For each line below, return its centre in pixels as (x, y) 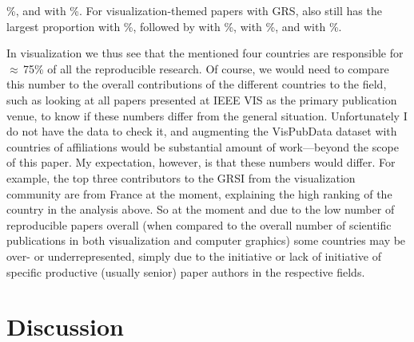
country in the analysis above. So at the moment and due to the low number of (201, 209)
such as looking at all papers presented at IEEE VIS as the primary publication (202, 99)
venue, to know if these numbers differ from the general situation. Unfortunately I (207, 115)
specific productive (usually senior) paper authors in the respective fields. (186, 271)
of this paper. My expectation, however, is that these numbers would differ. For (201, 162)
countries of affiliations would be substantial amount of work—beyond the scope (203, 146)
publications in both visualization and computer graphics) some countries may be (206, 240)
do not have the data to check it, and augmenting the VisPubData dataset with (202, 131)
